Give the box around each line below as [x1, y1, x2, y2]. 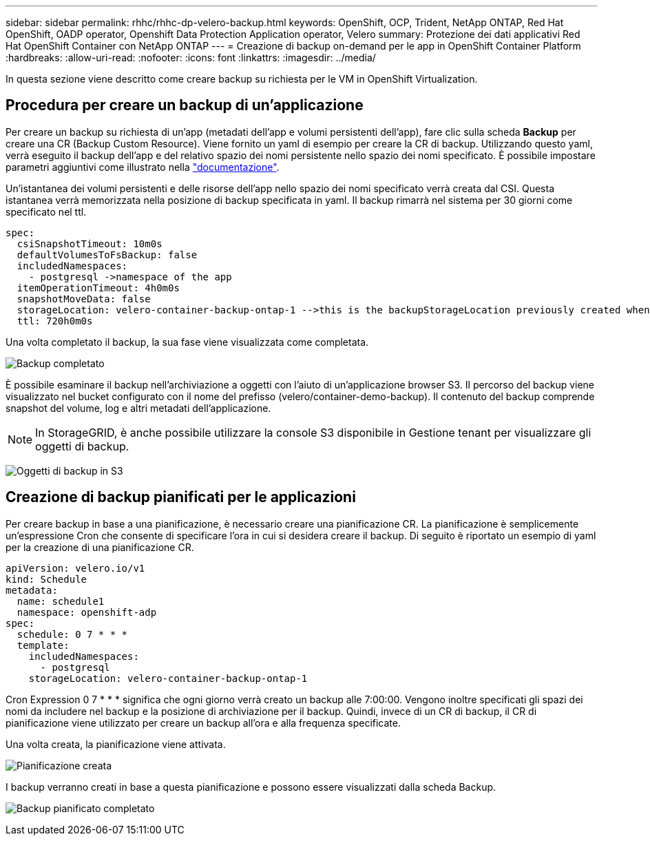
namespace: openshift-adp [17, 606, 157, 618]
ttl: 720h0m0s [17, 315, 93, 326]
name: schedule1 [17, 595, 105, 607]
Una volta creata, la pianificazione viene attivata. [6, 738, 226, 750]
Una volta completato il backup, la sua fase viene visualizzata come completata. [6, 335, 369, 348]
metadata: [6, 584, 58, 596]
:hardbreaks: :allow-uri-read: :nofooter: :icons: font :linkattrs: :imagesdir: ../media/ [6, 52, 376, 63]
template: [17, 639, 70, 651]
